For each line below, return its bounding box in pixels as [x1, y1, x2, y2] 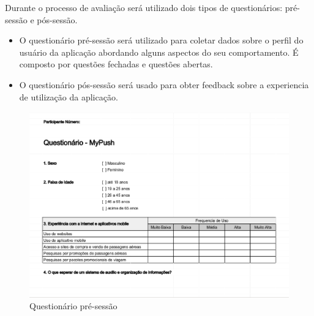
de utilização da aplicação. [19, 90, 118, 103]
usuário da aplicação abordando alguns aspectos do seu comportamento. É [19, 45, 299, 58]
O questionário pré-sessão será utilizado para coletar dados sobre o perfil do [19, 34, 304, 47]
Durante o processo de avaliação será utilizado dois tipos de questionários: [5, 1, 283, 13]
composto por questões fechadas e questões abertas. [19, 58, 213, 70]
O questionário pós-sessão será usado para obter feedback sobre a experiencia [19, 78, 309, 91]
